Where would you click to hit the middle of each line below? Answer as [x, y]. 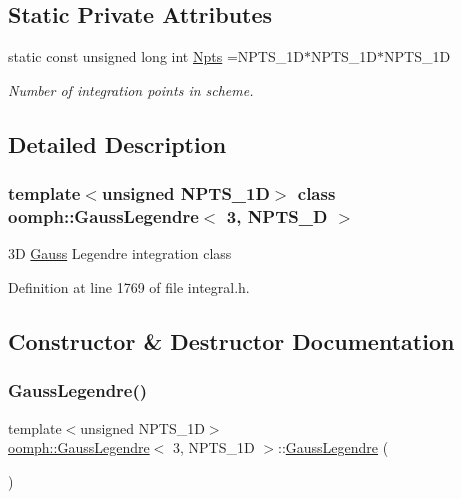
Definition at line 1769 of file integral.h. [129, 286]
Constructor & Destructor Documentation [231, 340]
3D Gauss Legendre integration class [120, 253]
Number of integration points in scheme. [131, 89]
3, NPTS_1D [213, 447]
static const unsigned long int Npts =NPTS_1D [156, 56]
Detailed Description [117, 143]
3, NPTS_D [277, 216]
